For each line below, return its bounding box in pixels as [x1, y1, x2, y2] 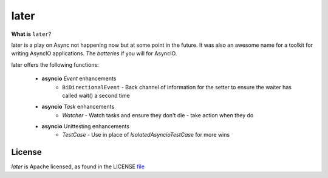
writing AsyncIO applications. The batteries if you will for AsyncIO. [11, 50, 177, 57]
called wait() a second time [62, 92, 130, 99]
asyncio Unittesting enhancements [41, 123, 130, 130]
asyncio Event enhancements [41, 75, 117, 82]
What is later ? [11, 30, 52, 38]
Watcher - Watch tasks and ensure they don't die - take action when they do [62, 111, 254, 118]
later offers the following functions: [11, 61, 100, 68]
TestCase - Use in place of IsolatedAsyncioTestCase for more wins [62, 131, 230, 139]
